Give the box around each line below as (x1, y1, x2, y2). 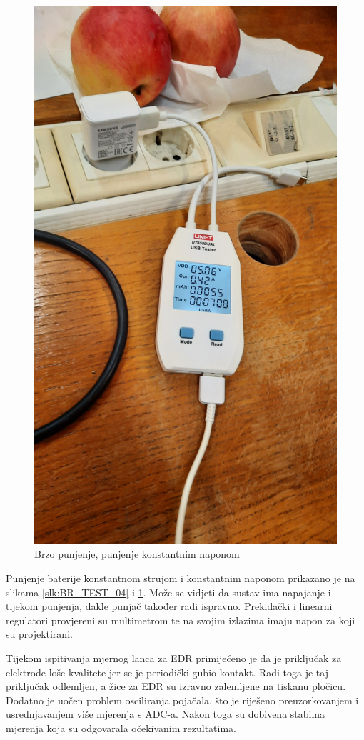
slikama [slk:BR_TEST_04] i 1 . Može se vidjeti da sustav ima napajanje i (6, 584, 331, 599)
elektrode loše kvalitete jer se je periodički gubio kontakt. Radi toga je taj (6, 664, 328, 679)
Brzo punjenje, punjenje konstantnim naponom (34, 546, 240, 561)
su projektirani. (6, 626, 73, 641)
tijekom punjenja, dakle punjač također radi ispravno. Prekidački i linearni (6, 599, 333, 614)
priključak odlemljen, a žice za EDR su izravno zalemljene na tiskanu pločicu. (6, 679, 346, 694)
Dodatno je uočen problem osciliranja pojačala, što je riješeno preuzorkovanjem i (6, 692, 359, 707)
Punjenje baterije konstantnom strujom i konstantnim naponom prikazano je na (6, 570, 355, 585)
